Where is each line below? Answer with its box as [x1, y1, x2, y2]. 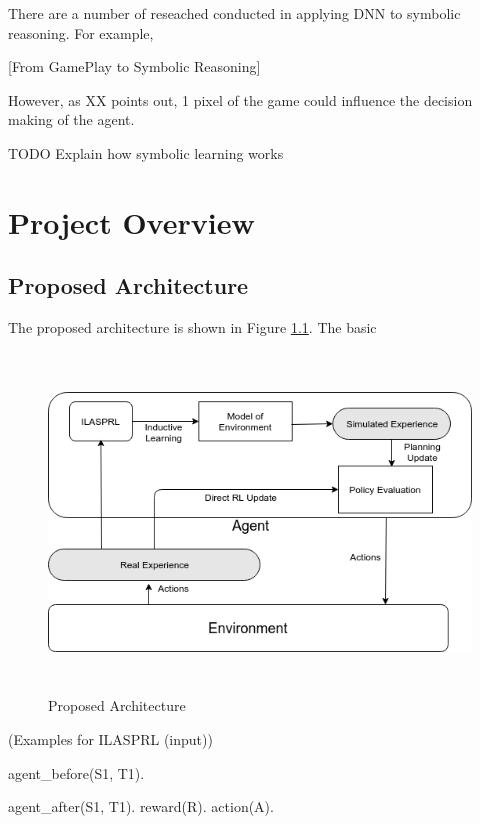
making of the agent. [8, 109, 135, 130]
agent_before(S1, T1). [8, 762, 145, 783]
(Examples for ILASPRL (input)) [8, 729, 213, 750]
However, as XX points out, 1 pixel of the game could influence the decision [8, 89, 473, 110]
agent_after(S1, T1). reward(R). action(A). [8, 796, 274, 817]
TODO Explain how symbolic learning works [8, 142, 284, 163]
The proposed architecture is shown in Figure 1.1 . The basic [8, 317, 377, 338]
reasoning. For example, [8, 22, 154, 43]
